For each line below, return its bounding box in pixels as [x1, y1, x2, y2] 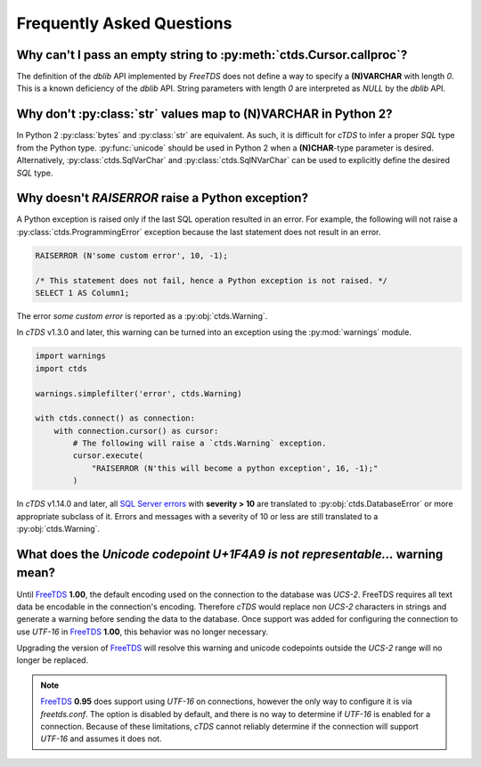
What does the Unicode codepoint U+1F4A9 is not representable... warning [16, 546, 444, 561]
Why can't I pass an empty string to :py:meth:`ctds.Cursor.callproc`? [16, 47, 408, 62]
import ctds [35, 363, 88, 373]
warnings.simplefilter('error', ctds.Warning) [35, 388, 242, 398]
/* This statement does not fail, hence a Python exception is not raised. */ [35, 275, 387, 285]
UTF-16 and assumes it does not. [40, 733, 162, 744]
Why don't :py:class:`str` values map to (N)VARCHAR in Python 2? [16, 107, 393, 122]
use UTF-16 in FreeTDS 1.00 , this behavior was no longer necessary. [16, 626, 269, 637]
